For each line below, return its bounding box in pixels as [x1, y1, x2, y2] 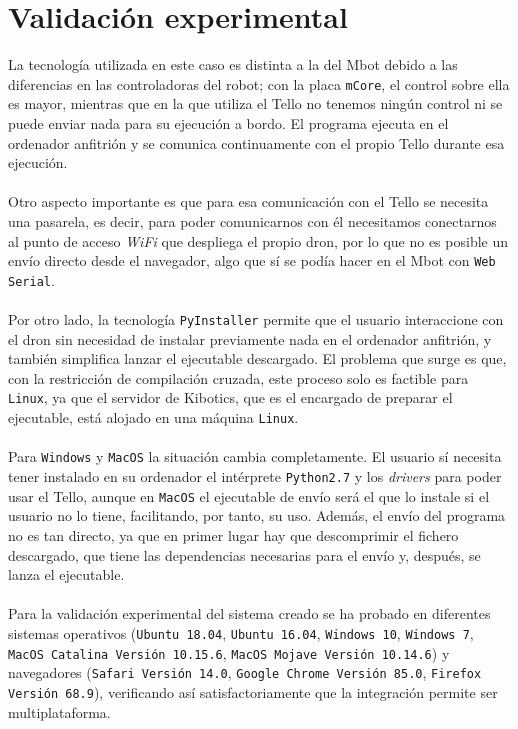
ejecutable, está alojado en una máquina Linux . [8, 407, 299, 428]
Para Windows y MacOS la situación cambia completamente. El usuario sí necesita [8, 446, 502, 467]
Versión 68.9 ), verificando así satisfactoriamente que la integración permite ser [8, 681, 498, 702]
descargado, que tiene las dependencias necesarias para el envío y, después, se [8, 544, 481, 565]
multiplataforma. [8, 701, 111, 722]
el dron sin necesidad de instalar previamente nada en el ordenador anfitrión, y [8, 328, 492, 349]
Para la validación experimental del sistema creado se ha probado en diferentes [8, 603, 491, 624]
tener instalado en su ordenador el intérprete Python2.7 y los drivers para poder [8, 466, 502, 487]
